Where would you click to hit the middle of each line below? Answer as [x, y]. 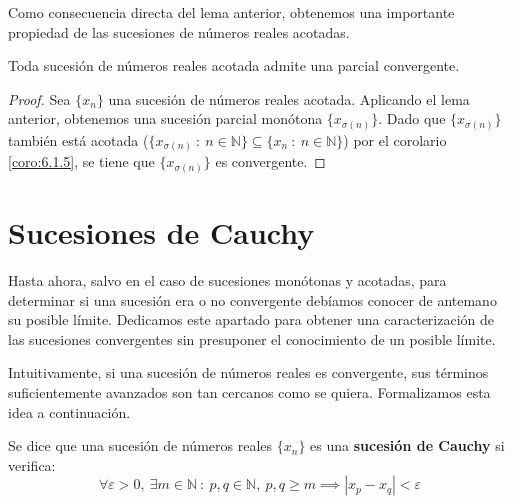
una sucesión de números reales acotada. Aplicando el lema [289, 98]
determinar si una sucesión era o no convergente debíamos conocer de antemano [252, 299]
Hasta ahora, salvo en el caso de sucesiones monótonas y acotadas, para [227, 280]
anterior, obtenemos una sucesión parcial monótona [165, 118]
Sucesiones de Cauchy [161, 232]
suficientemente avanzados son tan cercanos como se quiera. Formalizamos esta [249, 392]
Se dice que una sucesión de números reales [140, 445]
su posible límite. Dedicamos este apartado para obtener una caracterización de [251, 319]
